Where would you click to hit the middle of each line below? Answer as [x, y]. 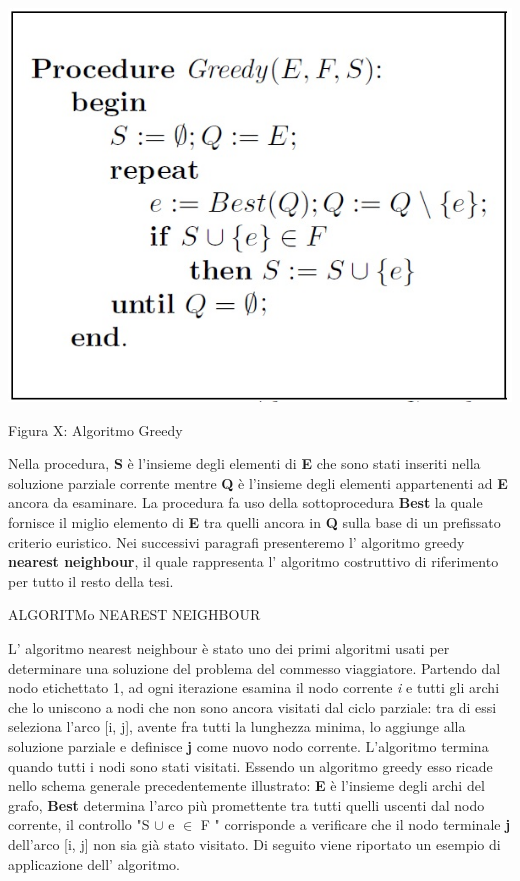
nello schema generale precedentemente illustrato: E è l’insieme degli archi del [246, 785]
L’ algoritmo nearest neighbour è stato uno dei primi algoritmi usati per [229, 648]
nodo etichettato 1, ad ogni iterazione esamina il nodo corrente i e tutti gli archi [254, 687]
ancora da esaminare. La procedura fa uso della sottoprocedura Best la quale [245, 502]
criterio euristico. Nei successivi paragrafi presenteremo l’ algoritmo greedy [236, 541]
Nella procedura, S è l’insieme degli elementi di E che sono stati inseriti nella [244, 463]
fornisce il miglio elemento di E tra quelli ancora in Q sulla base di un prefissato [254, 522]
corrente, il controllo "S [79, 824]
